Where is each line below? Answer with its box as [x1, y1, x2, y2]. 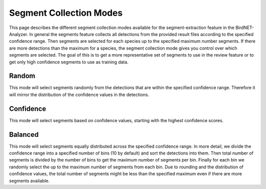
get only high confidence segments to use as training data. [9, 59, 129, 65]
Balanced [9, 130, 39, 139]
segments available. [9, 178, 50, 184]
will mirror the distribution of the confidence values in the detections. [9, 92, 150, 97]
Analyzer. [9, 31, 29, 37]
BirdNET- [235, 25, 254, 31]
